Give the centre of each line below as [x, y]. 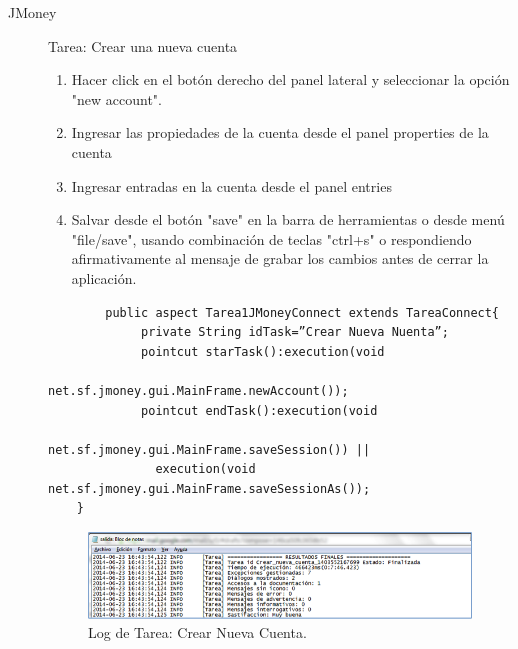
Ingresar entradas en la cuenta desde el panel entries [231, 185]
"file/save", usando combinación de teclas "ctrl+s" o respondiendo [271, 238]
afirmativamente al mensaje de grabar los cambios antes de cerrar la [280, 258]
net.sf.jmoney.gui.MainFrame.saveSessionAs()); [209, 488]
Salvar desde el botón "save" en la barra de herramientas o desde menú [288, 219]
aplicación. [104, 277]
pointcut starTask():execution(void [263, 351]
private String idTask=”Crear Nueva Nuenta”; [295, 332]
